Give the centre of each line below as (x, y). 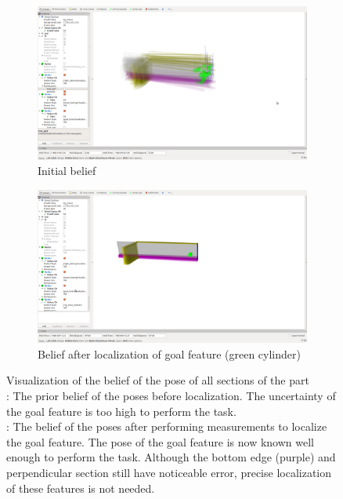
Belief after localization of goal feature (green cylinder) (169, 353)
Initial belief (67, 171)
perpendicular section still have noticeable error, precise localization (169, 472)
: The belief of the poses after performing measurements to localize (167, 426)
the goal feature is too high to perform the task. (121, 411)
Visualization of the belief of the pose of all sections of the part (158, 380)
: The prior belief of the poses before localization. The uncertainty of (171, 395)
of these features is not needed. (81, 488)
